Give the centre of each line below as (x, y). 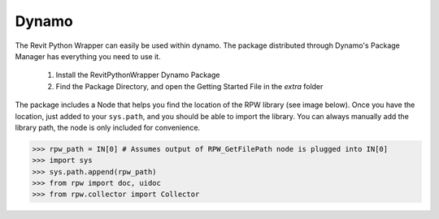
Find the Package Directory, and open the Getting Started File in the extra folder (189, 86)
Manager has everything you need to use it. (88, 56)
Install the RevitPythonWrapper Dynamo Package (138, 75)
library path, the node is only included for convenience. (108, 127)
